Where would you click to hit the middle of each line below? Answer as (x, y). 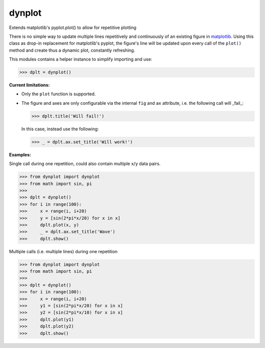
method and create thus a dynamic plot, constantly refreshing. (72, 50)
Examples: (20, 154)
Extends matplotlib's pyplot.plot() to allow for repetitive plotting (73, 28)
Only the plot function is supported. (58, 94)
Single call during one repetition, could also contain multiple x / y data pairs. (85, 164)
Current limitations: (29, 85)
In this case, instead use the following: (60, 129)
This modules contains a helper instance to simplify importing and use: (80, 59)
